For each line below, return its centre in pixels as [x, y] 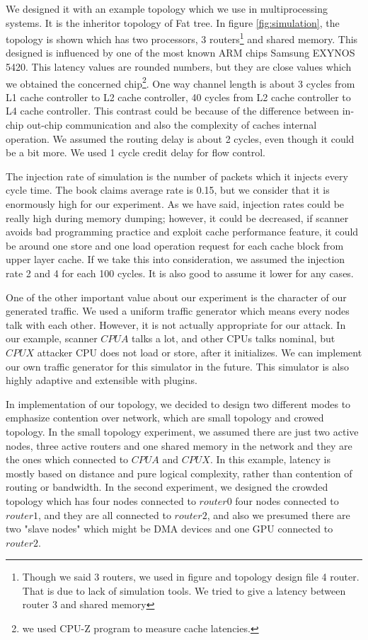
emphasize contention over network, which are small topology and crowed [165, 418]
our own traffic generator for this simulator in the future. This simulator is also [177, 366]
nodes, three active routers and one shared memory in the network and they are [179, 445]
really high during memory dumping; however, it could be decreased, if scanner [177, 217]
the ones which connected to [67, 459]
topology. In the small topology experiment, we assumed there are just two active [182, 431]
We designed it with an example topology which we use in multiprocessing [167, 8]
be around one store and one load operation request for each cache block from [175, 245]
